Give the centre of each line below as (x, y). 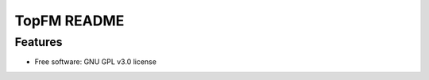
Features (39, 42)
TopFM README (70, 21)
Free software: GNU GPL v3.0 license (95, 62)
